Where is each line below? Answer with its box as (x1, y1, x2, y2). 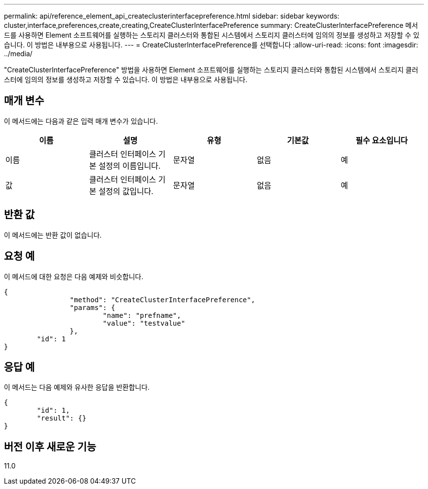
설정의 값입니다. (98, 186, 153, 196)
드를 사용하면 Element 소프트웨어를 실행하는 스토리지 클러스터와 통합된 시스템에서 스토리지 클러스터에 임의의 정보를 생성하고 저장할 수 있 (4, 31, 420, 39)
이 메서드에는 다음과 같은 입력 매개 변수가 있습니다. (4, 116, 158, 125)
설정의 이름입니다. (98, 160, 161, 171)
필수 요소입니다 (355, 135, 408, 145)
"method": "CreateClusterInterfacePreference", (69, 295, 256, 304)
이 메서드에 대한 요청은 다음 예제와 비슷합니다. (4, 272, 144, 281)
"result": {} (37, 414, 86, 422)
